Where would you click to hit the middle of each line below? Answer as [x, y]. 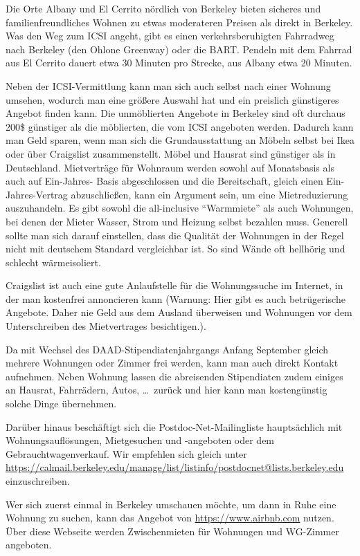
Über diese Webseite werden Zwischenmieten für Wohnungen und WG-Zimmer [172, 531]
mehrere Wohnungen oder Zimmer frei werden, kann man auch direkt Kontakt [172, 363]
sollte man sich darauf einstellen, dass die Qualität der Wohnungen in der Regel [175, 235]
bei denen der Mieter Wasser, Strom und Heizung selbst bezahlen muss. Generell [177, 221]
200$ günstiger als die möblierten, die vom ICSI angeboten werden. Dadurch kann [180, 126]
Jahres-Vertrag [37, 194]
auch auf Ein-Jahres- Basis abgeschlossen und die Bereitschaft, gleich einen [164, 181]
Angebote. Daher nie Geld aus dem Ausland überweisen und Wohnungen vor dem [179, 312]
